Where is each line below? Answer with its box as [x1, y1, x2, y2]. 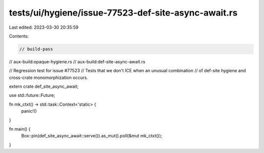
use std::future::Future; [9, 93, 56, 98]
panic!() [21, 108, 37, 114]
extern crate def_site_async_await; [9, 83, 79, 90]
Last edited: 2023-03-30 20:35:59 [9, 24, 79, 30]
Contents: [9, 33, 29, 39]
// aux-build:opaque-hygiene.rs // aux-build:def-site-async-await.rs [9, 58, 146, 64]
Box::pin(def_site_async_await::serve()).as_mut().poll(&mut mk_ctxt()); [21, 133, 162, 139]
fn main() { [9, 126, 31, 132]
